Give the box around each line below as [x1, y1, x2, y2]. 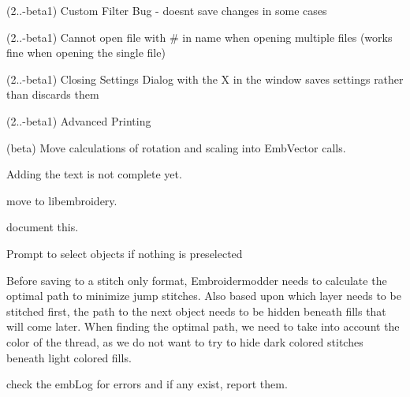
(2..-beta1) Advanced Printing [6, 112, 151, 129]
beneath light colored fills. [6, 349, 132, 365]
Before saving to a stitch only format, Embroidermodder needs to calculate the [6, 272, 387, 288]
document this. [6, 219, 79, 235]
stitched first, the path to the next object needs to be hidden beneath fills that [6, 302, 386, 319]
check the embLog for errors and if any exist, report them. [6, 376, 288, 392]
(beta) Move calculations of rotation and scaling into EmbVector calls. [6, 139, 346, 155]
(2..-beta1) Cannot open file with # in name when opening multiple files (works [6, 28, 393, 45]
